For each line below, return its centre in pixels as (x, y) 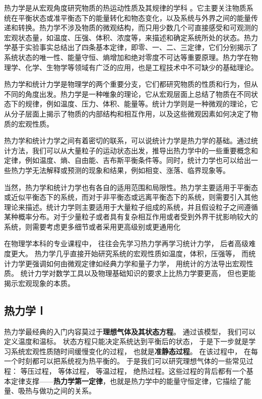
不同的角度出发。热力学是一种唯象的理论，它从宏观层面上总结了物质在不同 (127, 94)
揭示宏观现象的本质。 (39, 283)
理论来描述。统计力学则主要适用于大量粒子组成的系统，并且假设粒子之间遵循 (131, 207)
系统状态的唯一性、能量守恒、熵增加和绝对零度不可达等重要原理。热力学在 (127, 57)
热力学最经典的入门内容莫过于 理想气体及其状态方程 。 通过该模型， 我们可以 (130, 331)
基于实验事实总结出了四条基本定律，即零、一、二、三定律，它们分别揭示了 (134, 47)
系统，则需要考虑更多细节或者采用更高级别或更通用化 (92, 226)
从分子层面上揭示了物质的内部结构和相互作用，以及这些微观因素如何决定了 (127, 113)
